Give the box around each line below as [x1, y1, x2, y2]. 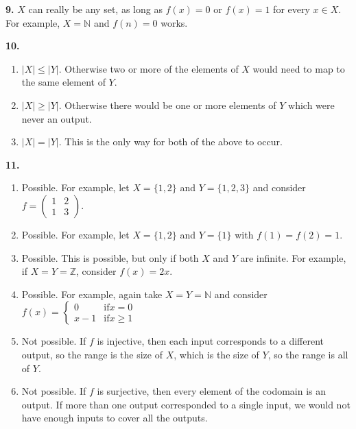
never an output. [21, 111, 92, 125]
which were [288, 97, 335, 112]
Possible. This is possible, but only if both [21, 250, 199, 265]
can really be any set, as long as [28, 2, 163, 16]
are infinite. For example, [240, 250, 346, 265]
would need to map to [252, 61, 345, 75]
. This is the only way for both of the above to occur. [58, 134, 283, 149]
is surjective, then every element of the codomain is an [97, 384, 327, 398]
